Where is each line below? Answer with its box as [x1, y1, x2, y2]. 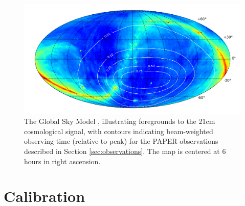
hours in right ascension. [24, 156, 101, 166]
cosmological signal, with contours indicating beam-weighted [24, 125, 213, 136]
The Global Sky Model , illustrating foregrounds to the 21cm [24, 116, 215, 126]
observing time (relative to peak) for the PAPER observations [24, 136, 218, 146]
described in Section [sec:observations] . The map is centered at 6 [24, 145, 226, 156]
